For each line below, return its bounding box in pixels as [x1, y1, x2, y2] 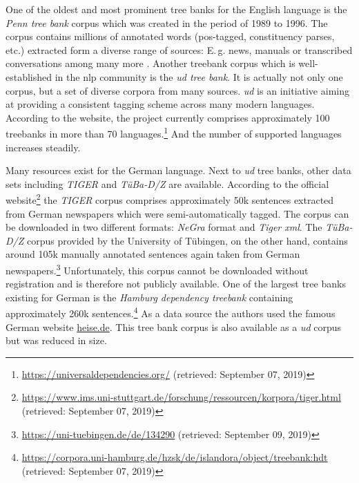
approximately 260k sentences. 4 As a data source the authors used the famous [6, 304, 336, 321]
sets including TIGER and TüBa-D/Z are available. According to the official [6, 176, 329, 191]
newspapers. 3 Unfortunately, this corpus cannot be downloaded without [6, 261, 309, 277]
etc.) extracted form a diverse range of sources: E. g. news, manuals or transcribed [6, 42, 353, 57]
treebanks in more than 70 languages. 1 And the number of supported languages [6, 124, 342, 140]
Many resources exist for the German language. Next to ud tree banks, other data [6, 163, 351, 178]
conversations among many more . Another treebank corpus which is [6, 56, 295, 70]
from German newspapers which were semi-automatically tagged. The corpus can [6, 206, 349, 220]
